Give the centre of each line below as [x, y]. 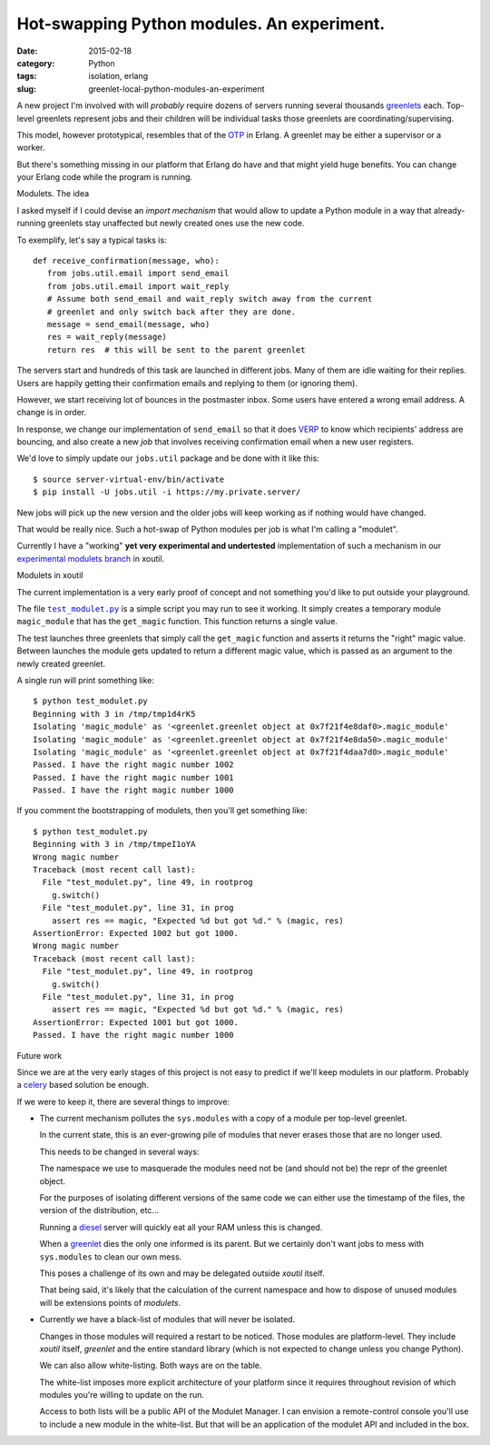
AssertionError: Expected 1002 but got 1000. [136, 933]
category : [36, 63]
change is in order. [52, 413]
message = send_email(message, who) [128, 324]
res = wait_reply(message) [107, 337]
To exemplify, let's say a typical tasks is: [92, 240]
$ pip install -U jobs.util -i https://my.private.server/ [167, 492]
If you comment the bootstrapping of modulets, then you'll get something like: [162, 811]
